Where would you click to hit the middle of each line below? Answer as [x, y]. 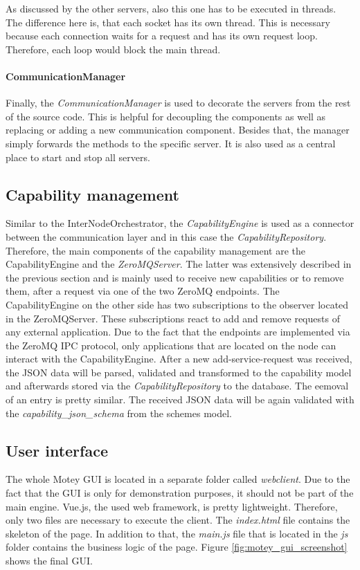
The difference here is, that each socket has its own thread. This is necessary [168, 22]
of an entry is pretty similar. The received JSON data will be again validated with [180, 399]
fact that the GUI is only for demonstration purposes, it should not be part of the [180, 493]
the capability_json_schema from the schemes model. [119, 413]
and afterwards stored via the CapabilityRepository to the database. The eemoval [177, 386]
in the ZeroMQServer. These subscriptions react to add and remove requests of [173, 318]
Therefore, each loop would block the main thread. [113, 49]
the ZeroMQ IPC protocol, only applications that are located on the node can [171, 345]
